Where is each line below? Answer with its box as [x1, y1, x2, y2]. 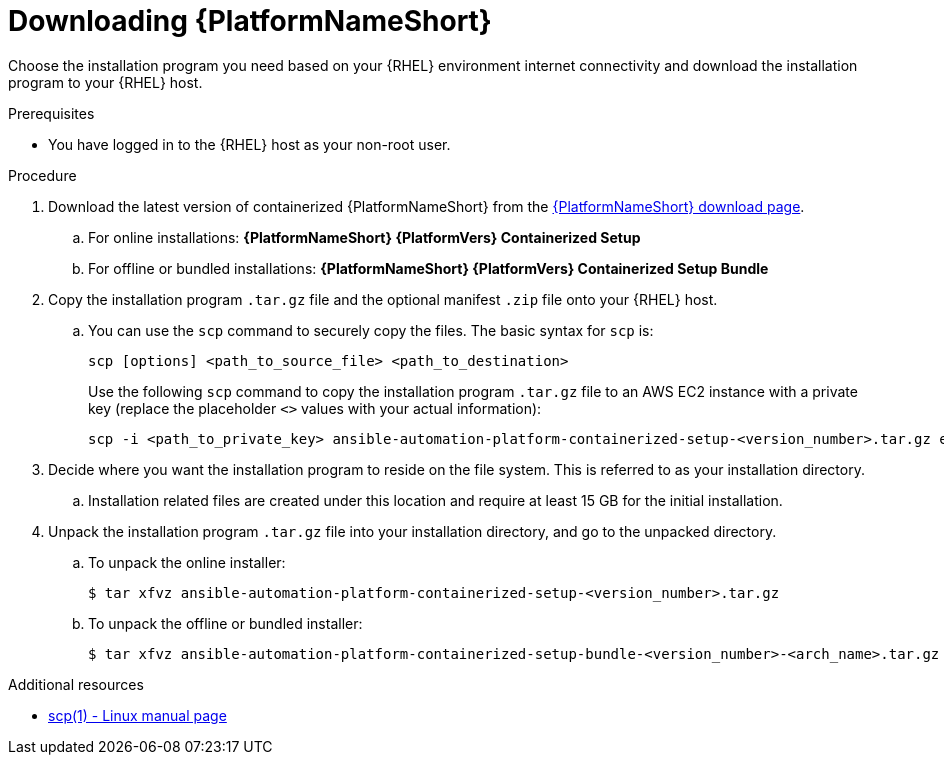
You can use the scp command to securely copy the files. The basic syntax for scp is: [88, 321, 654, 339]
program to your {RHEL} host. [8, 73, 203, 91]
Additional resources [8, 675, 144, 693]
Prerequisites [8, 104, 95, 122]
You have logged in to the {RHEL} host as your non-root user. [48, 135, 451, 153]
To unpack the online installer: [88, 553, 286, 571]
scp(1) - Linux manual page [48, 706, 227, 724]
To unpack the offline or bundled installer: [88, 614, 363, 632]
